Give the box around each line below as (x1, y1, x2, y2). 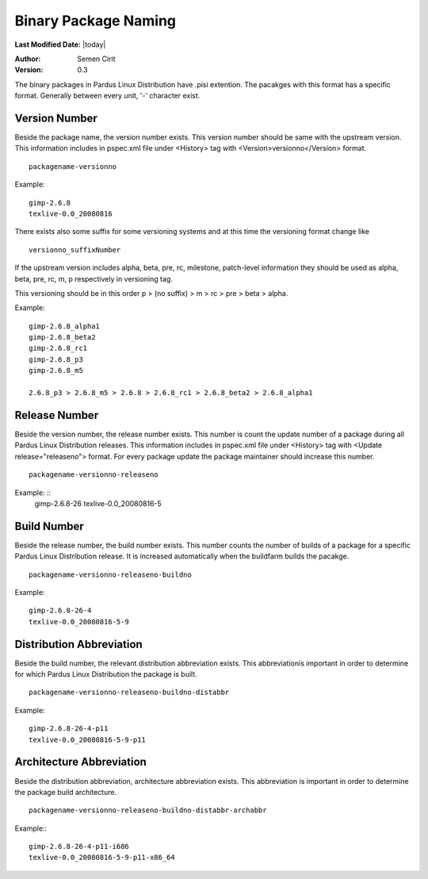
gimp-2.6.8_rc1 (29, 344, 88, 353)
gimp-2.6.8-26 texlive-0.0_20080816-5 (34, 498, 162, 508)
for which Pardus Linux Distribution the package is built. (14, 670, 197, 679)
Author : (14, 54, 41, 63)
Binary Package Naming (14, 12, 177, 29)
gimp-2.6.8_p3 (29, 355, 83, 364)
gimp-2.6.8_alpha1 (29, 321, 101, 331)
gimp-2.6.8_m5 (29, 366, 83, 375)
